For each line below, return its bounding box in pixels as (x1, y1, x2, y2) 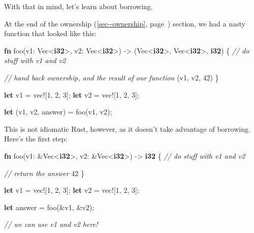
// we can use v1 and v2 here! (4, 219, 98, 229)
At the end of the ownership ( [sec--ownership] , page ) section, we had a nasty (4, 18, 245, 28)
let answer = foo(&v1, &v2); (4, 201, 94, 212)
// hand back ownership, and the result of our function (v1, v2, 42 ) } (4, 72, 219, 82)
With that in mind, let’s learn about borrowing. (4, 1, 153, 11)
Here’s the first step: (4, 133, 68, 144)
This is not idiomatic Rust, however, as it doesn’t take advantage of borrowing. (4, 123, 250, 134)
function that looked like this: (4, 28, 97, 39)
